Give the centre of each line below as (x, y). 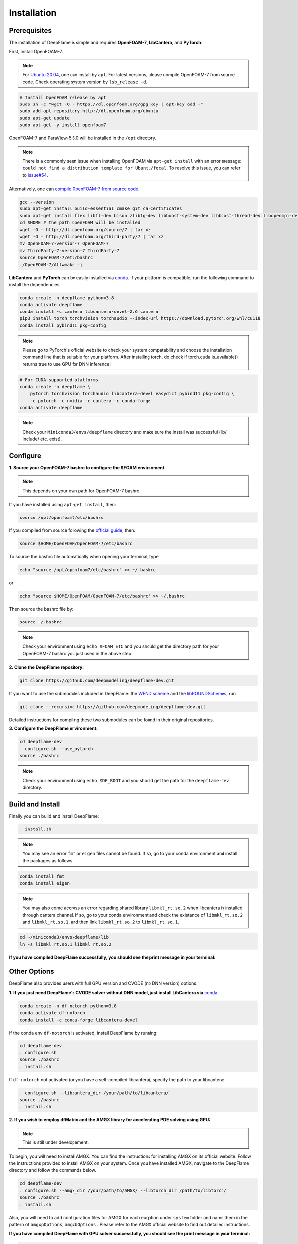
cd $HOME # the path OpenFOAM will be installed (80, 223)
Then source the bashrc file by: (41, 609)
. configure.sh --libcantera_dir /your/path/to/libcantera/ (94, 1093)
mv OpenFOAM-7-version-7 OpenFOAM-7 (64, 244)
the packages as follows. (48, 860)
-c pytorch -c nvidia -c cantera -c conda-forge (90, 400)
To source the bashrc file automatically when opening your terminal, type (84, 557)
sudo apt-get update (44, 118)
